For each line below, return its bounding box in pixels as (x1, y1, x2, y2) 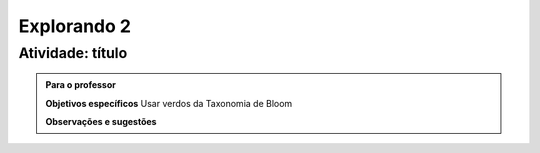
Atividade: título (18, 44, 128, 62)
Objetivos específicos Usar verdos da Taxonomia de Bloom (45, 97, 293, 109)
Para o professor (45, 79, 117, 91)
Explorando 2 (18, 15, 132, 37)
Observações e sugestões (45, 115, 157, 127)
